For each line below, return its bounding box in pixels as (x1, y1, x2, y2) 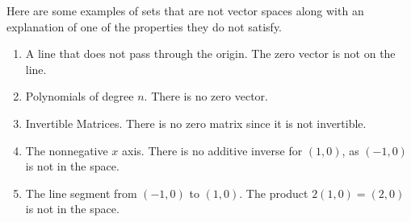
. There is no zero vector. (144, 88, 268, 105)
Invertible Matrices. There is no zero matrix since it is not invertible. (25, 114, 367, 131)
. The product (239, 184, 308, 201)
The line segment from (25, 184, 137, 201)
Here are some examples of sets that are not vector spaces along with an (6, 2, 364, 18)
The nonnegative (25, 142, 108, 158)
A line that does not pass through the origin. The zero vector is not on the (25, 45, 396, 62)
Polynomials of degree (25, 88, 134, 105)
